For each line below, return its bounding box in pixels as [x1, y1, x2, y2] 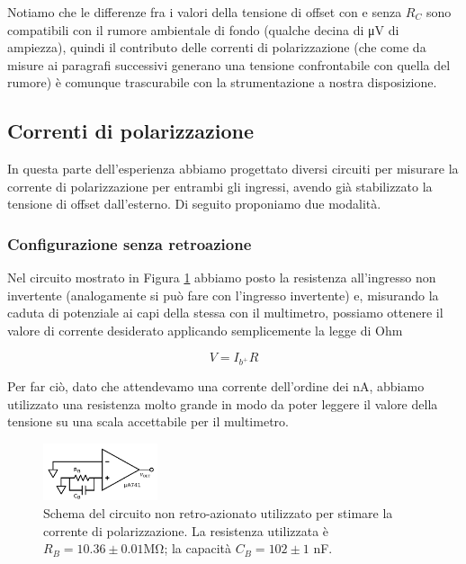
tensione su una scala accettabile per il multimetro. [7, 412, 289, 431]
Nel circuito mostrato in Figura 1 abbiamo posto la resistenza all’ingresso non [7, 268, 436, 287]
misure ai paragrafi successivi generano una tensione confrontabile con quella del [7, 55, 451, 74]
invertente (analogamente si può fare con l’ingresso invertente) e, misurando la [7, 285, 439, 304]
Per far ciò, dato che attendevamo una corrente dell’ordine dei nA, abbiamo [7, 377, 425, 396]
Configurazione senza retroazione [7, 232, 252, 255]
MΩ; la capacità [143, 539, 232, 558]
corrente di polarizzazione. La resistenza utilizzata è [43, 521, 329, 540]
